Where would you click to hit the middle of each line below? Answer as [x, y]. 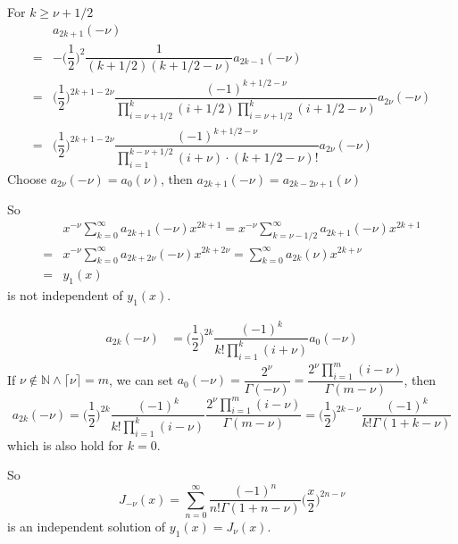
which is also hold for [66, 444]
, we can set [141, 379]
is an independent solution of [87, 526]
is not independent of [65, 295]
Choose [27, 178]
